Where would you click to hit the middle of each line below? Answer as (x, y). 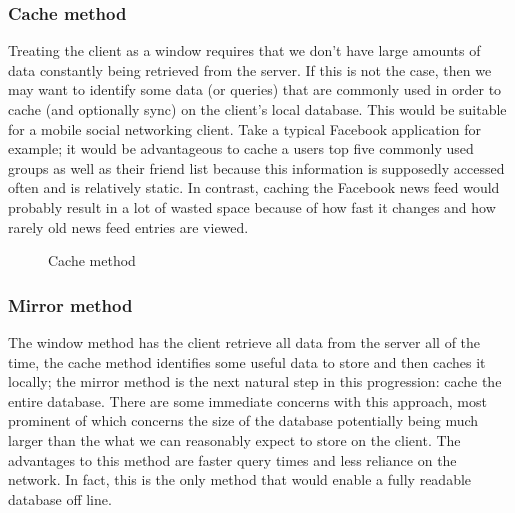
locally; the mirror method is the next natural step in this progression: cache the (255, 381)
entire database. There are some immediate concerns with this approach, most (247, 400)
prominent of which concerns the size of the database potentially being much (243, 420)
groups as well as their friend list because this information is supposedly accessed (256, 167)
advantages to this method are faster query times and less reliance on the (232, 459)
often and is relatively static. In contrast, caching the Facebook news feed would (254, 187)
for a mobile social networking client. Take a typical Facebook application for (244, 128)
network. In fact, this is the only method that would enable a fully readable (240, 479)
